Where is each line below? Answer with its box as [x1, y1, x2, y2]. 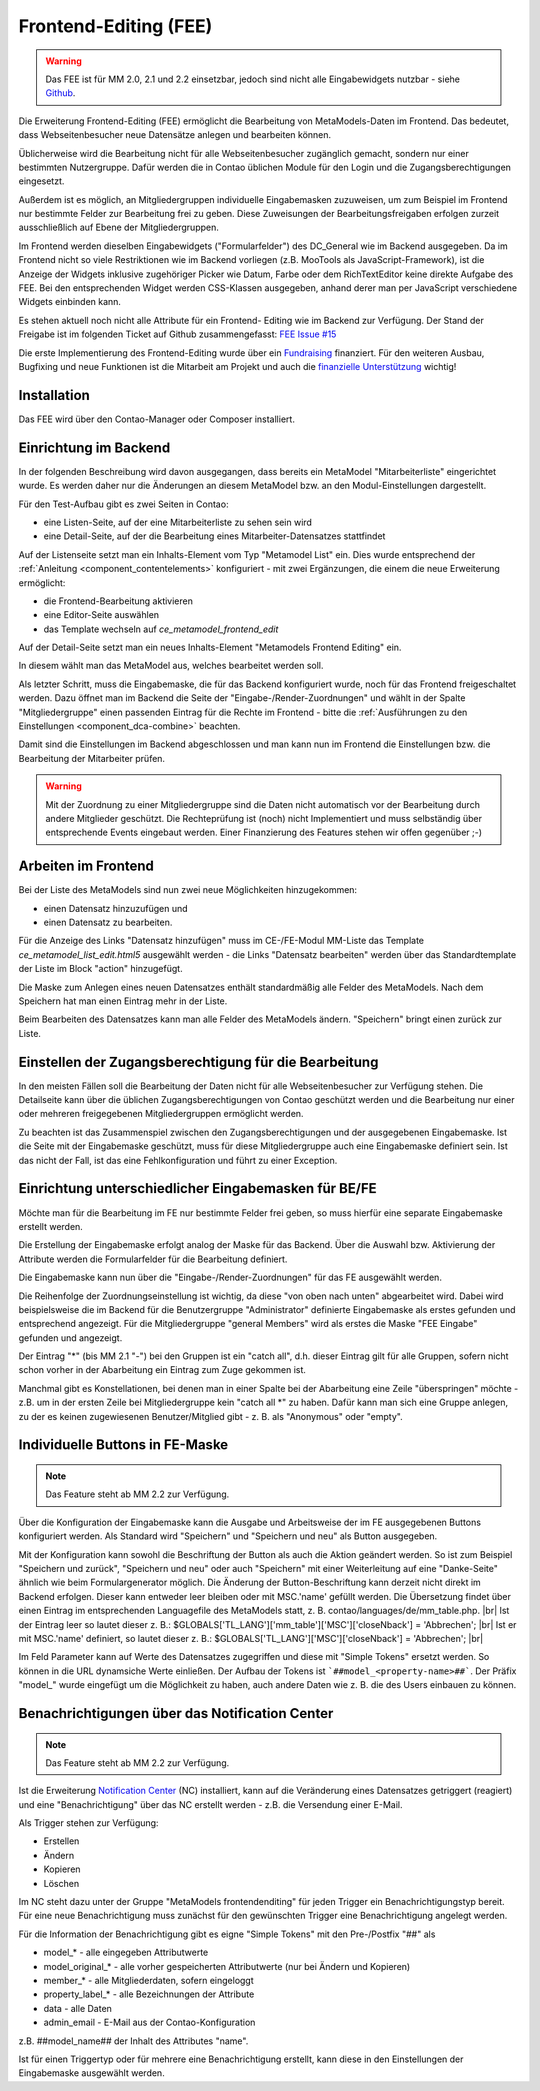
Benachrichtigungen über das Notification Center [18, 1705, 334, 1722]
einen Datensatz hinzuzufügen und [43, 902, 189, 914]
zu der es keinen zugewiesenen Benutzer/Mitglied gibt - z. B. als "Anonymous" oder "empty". [18, 1410, 404, 1422]
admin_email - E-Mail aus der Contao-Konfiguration [43, 2016, 256, 2029]
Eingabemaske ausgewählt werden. [18, 2067, 165, 2079]
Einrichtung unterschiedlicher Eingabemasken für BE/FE [18, 1180, 377, 1197]
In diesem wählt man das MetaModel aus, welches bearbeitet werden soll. [18, 660, 324, 672]
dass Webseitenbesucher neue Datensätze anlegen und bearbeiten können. [18, 129, 332, 141]
